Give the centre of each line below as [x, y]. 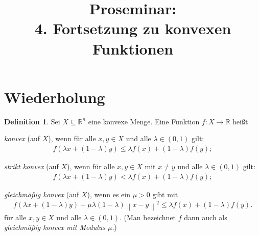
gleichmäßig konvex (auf [42, 194]
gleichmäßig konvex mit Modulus [55, 227]
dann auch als [206, 217]
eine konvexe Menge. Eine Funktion [144, 121]
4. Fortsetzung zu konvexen [133, 28]
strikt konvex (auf [31, 166]
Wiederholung [55, 97]
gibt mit [165, 194]
